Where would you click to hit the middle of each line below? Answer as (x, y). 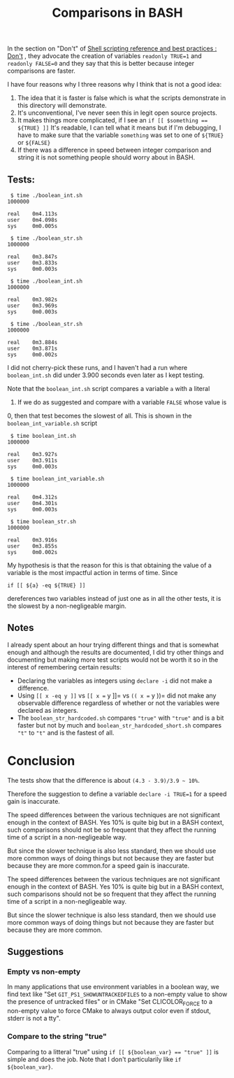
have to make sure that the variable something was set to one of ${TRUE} (120, 135)
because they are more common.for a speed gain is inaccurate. (98, 865)
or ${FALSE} (34, 143)
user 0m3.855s (32, 546)
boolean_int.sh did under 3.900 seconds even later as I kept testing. (106, 375)
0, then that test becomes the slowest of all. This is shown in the (100, 416)
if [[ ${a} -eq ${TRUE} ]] (46, 586)
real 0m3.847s (32, 257)
